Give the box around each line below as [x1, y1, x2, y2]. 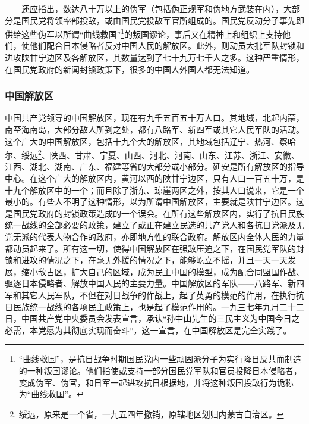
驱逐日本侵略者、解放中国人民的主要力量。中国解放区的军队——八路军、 [5, 277, 288, 289]
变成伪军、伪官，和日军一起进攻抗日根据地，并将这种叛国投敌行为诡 [18, 376, 285, 388]
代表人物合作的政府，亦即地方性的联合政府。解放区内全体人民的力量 [37, 230, 304, 243]
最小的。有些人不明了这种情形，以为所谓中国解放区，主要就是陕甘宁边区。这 [5, 195, 304, 208]
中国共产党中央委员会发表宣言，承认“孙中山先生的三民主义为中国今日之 [21, 312, 300, 325]
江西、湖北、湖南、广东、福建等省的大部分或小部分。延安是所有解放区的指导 [5, 160, 304, 173]
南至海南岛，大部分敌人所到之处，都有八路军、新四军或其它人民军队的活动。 [5, 123, 304, 136]
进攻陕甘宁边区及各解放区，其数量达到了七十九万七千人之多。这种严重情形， [5, 51, 304, 64]
